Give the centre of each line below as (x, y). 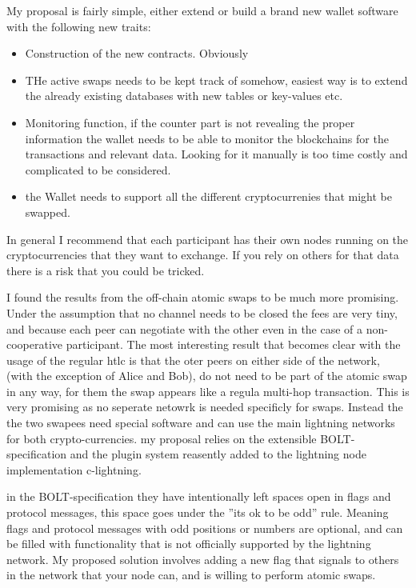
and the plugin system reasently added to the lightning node (218, 454)
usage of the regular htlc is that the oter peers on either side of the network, (193, 360)
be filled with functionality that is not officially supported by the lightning (189, 544)
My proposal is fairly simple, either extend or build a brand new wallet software (202, 10)
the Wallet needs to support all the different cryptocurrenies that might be (208, 196)
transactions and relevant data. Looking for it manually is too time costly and (216, 154)
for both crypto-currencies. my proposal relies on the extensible (162, 438)
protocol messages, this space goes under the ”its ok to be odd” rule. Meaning (198, 512)
